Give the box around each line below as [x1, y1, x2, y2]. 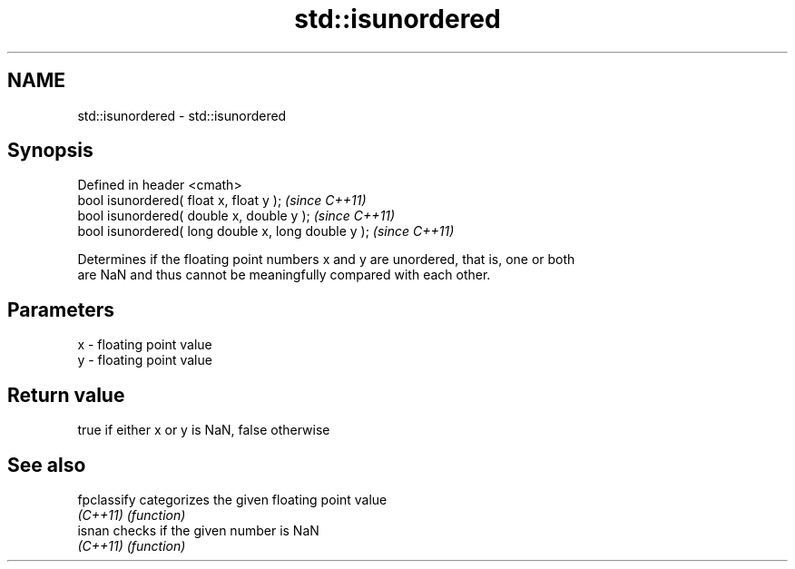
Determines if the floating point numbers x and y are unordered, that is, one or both [77, 251, 575, 268]
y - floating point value [77, 352, 212, 368]
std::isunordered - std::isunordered [77, 107, 287, 123]
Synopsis [7, 139, 93, 162]
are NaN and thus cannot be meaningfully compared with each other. [77, 267, 491, 283]
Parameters [7, 298, 114, 321]
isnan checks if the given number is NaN [77, 522, 319, 538]
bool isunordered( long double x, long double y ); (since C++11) [77, 223, 455, 240]
